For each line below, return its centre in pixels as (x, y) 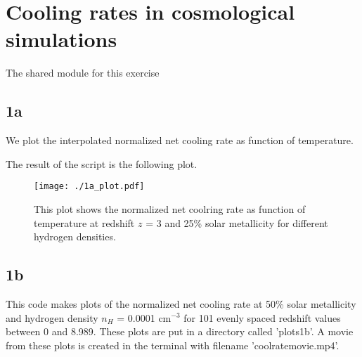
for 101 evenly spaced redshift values (262, 317)
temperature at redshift (84, 222)
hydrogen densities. (75, 236)
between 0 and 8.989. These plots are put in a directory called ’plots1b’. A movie (180, 331)
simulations (62, 39)
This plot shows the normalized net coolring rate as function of (170, 208)
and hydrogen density (52, 317)
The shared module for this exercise (83, 73)
